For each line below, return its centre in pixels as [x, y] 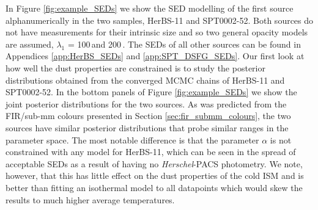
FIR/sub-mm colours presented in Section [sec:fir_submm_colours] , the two [148, 116]
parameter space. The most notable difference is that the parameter [132, 139]
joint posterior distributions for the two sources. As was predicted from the [146, 103]
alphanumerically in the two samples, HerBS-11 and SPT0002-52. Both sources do [160, 20]
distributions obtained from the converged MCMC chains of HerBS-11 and [145, 80]
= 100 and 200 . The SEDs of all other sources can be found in [184, 44]
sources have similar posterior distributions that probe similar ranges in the [147, 127]
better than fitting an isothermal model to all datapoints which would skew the [154, 187]
